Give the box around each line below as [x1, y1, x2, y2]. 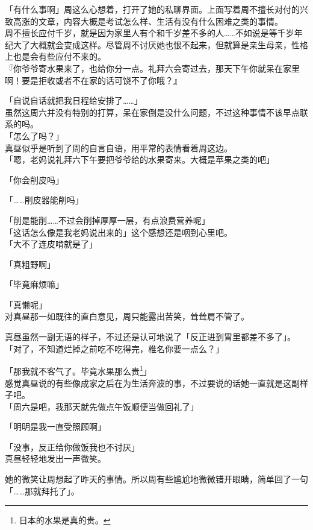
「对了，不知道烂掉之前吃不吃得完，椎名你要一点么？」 [5, 342, 224, 355]
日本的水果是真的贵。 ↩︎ [19, 514, 111, 526]
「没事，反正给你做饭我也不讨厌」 [5, 440, 140, 453]
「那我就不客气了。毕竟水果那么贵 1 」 [5, 363, 152, 377]
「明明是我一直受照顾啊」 [5, 420, 106, 433]
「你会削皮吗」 [5, 173, 64, 186]
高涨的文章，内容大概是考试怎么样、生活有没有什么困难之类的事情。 [13, 14, 283, 27]
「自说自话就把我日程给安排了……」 [5, 94, 143, 107]
